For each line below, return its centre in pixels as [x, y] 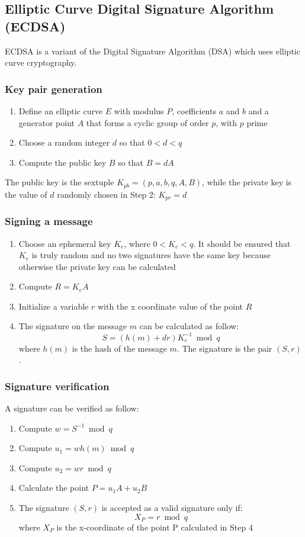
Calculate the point [54, 488]
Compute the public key [62, 162]
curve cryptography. [41, 62]
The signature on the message [73, 326]
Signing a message [49, 221]
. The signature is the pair [224, 348]
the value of [26, 194]
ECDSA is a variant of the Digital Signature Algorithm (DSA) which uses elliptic [152, 51]
